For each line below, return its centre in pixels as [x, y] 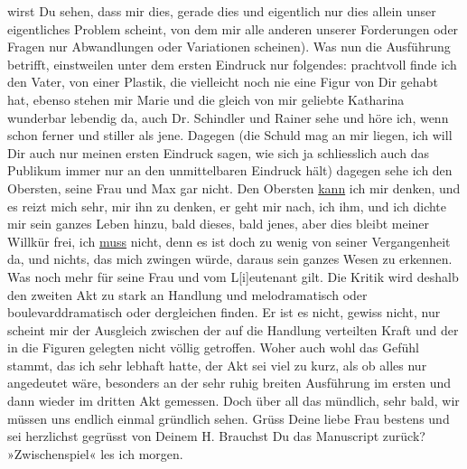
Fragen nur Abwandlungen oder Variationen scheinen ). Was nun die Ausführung [229, 47]
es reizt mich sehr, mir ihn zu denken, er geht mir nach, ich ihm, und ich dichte [227, 206]
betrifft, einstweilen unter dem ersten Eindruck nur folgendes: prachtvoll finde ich [232, 64]
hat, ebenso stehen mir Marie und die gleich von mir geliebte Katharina [206, 99]
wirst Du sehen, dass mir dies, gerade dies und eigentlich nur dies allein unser [222, 11]
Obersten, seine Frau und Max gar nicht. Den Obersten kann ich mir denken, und [234, 188]
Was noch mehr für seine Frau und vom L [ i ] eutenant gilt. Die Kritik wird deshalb [233, 276]
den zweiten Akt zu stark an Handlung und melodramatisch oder [187, 294]
